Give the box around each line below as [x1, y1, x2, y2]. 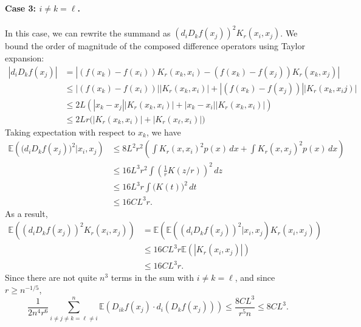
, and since [235, 271, 275, 284]
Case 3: [5, 1, 36, 14]
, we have [146, 125, 181, 138]
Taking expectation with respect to [5, 125, 136, 138]
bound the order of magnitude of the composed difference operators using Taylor [5, 40, 305, 52]
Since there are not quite [5, 271, 97, 284]
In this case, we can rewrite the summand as [5, 26, 171, 39]
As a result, [5, 207, 48, 219]
